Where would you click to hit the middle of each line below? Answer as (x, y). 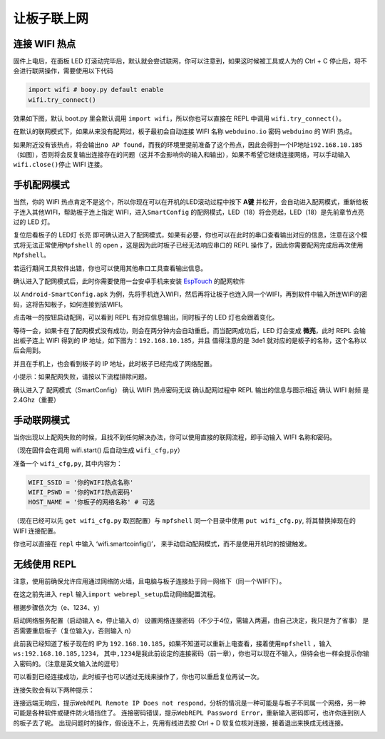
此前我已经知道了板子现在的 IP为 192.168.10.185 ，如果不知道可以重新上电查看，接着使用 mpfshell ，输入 (172, 643)
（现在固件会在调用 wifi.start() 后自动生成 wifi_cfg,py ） (99, 450)
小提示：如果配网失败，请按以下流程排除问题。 (82, 377)
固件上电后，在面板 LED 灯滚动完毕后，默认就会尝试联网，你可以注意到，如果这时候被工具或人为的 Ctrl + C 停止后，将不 (190, 61)
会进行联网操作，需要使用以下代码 (63, 71)
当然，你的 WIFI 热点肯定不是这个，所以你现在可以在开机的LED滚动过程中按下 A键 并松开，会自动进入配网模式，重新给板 (191, 202)
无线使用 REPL (45, 564)
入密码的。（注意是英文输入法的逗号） (68, 663)
